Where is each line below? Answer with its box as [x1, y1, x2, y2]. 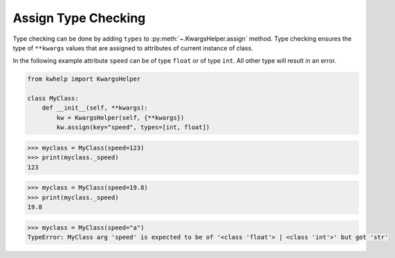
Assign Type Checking [12, 10, 146, 26]
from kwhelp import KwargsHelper [27, 75, 141, 83]
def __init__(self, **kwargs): [42, 104, 148, 112]
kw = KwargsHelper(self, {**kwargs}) [56, 114, 185, 121]
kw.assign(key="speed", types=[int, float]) [56, 123, 210, 131]
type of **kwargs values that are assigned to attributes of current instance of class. [12, 43, 254, 52]
